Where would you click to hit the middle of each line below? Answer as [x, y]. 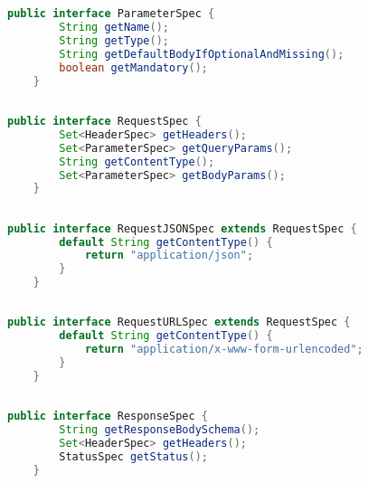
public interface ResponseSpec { [108, 417]
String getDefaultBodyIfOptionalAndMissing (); [202, 55]
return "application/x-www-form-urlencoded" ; [224, 350]
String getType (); [114, 41]
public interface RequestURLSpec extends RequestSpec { [179, 322]
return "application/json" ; [169, 256]
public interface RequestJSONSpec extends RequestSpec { [182, 228]
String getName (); [114, 28]
